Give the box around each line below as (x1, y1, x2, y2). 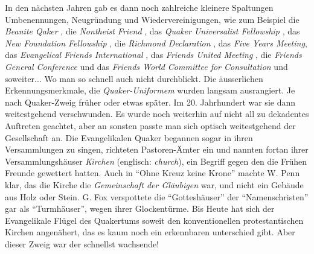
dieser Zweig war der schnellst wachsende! (5, 237, 159, 250)
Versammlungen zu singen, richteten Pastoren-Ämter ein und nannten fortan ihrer (5, 143, 309, 156)
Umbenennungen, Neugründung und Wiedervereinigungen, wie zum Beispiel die (5, 13, 300, 25)
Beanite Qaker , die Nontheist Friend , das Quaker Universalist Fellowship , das (5, 25, 300, 37)
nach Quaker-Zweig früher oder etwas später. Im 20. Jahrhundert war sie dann (5, 95, 296, 108)
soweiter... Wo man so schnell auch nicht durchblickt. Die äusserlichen (5, 72, 263, 84)
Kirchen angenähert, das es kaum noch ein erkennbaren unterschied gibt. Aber (5, 226, 295, 238)
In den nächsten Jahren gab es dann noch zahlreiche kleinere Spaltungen (5, 1, 274, 13)
